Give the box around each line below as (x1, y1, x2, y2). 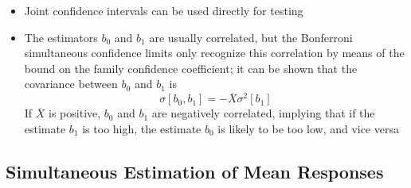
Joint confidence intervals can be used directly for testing (24, 2, 303, 18)
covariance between (24, 75, 118, 92)
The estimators (24, 29, 98, 45)
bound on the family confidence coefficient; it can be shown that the (24, 59, 358, 76)
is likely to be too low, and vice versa (217, 120, 400, 136)
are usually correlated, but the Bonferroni (149, 29, 353, 45)
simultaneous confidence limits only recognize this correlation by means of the (24, 44, 405, 61)
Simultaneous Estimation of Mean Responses (6, 159, 384, 183)
